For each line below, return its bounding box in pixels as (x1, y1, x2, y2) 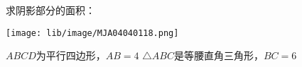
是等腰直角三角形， (173, 48, 264, 63)
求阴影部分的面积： (6, 3, 95, 17)
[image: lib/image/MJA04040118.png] (6, 28, 179, 38)
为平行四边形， (36, 48, 106, 63)
